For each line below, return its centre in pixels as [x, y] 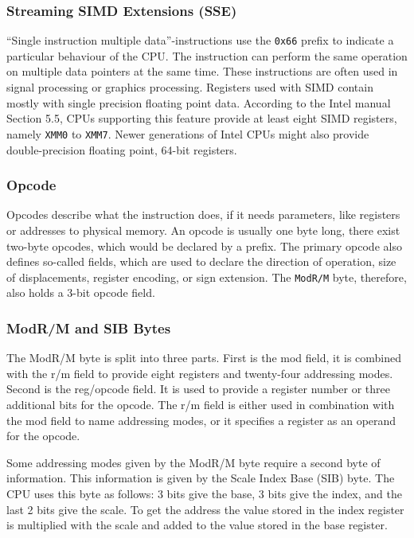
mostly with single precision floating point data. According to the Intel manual [199, 102]
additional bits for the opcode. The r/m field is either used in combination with [201, 404]
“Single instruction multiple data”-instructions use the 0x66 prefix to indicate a [200, 40]
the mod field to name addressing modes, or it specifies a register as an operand [201, 420]
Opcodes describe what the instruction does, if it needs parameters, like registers [203, 214]
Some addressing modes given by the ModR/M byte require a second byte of [193, 462]
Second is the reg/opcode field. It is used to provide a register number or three [199, 389]
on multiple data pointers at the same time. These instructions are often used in [202, 71]
